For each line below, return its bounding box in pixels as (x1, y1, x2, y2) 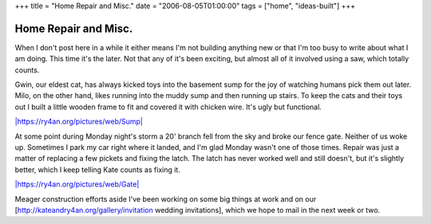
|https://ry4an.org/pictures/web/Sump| (14, 116, 143, 127)
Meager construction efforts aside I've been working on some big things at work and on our (14, 194, 317, 203)
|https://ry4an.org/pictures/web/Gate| (14, 179, 140, 189)
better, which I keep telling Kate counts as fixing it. (14, 164, 181, 175)
